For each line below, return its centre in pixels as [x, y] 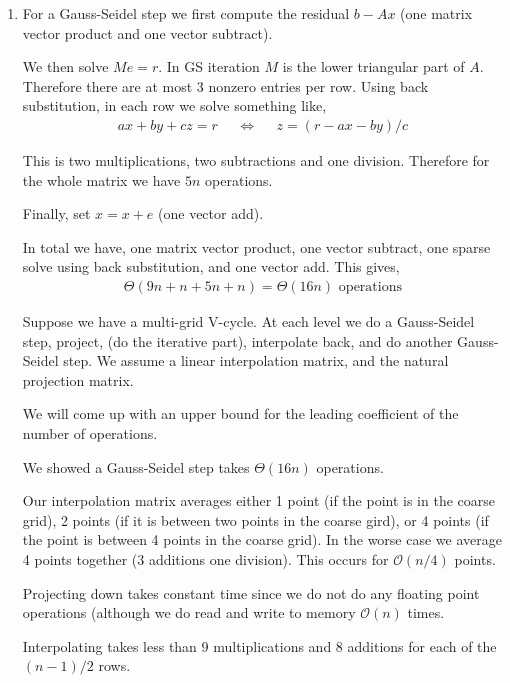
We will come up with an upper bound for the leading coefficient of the [240, 413]
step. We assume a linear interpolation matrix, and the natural [256, 360]
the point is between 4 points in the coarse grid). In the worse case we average [262, 539]
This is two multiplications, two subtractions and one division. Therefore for [256, 160]
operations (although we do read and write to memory [189, 612]
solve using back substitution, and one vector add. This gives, [211, 266]
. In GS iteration [209, 66]
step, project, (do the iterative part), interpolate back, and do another [237, 340]
